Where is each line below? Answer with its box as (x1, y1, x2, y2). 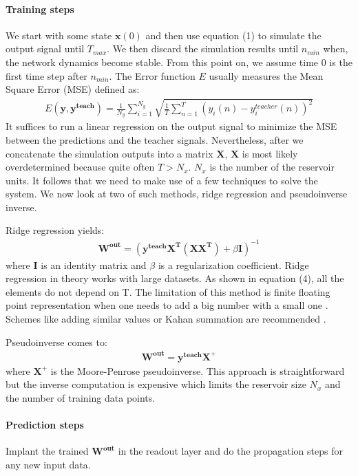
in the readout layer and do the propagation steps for (118, 444, 343, 458)
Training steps (6, 1, 74, 16)
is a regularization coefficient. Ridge (158, 257, 309, 272)
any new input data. (6, 457, 91, 471)
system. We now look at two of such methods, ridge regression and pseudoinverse (6, 186, 348, 201)
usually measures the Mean (209, 68, 324, 83)
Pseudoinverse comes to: (6, 334, 107, 349)
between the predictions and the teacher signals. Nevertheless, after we (6, 132, 304, 147)
